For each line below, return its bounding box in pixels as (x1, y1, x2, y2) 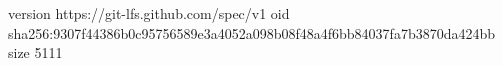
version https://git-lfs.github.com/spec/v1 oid (8, 3, 290, 23)
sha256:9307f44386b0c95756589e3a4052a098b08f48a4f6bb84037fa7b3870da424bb (8, 22, 496, 43)
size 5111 (8, 42, 63, 63)
